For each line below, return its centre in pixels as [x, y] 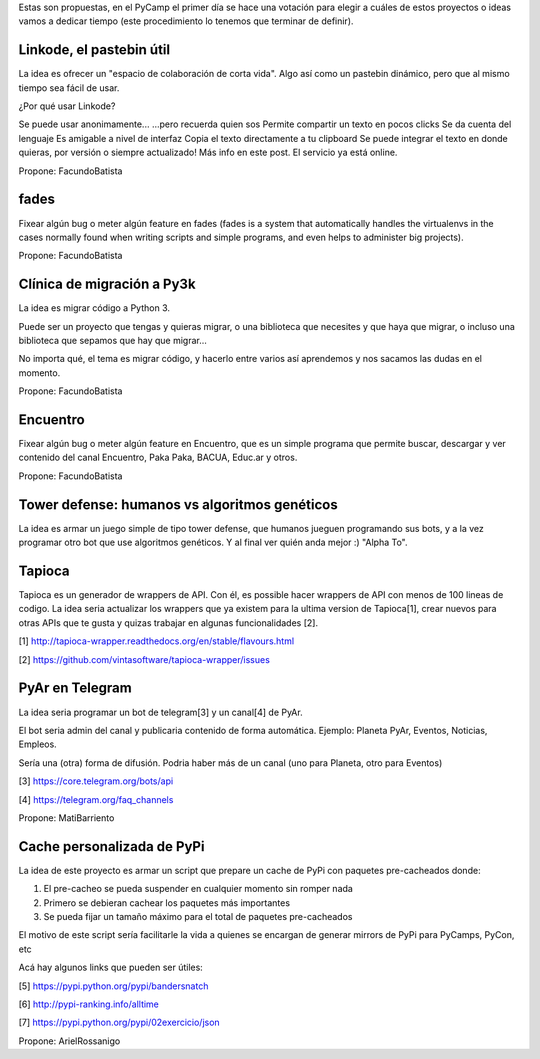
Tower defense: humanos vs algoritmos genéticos [178, 504]
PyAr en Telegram [75, 688]
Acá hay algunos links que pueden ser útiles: [111, 967]
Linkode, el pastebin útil [94, 50]
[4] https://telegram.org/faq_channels [96, 799]
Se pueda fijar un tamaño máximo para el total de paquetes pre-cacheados [198, 916]
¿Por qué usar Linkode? [67, 106]
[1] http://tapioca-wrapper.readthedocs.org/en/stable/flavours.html [156, 641]
